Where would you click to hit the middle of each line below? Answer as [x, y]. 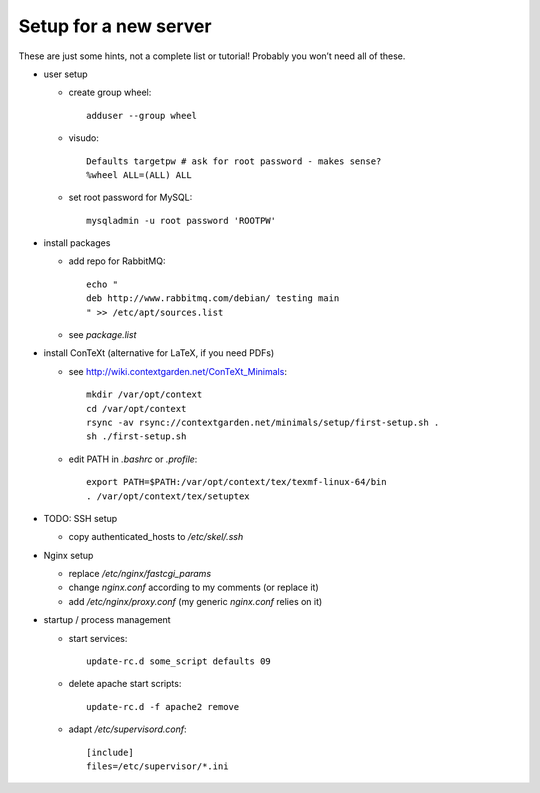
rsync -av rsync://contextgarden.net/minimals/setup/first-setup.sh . [263, 422]
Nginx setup [68, 555]
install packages [77, 243]
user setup [66, 74]
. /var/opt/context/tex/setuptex [168, 496]
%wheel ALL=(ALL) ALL [139, 174]
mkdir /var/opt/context [144, 394]
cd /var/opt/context [136, 408]
